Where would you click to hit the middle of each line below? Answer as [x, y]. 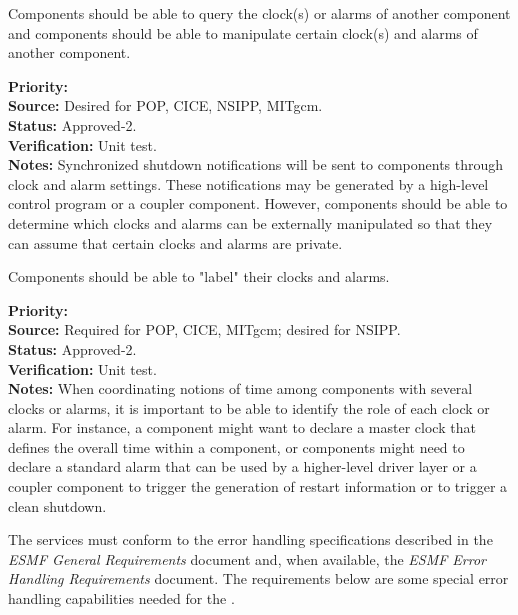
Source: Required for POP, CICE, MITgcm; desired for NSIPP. [204, 329]
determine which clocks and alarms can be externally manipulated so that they [250, 222]
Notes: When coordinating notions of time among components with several [240, 388]
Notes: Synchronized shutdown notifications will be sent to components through [256, 164]
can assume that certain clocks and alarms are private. [175, 242]
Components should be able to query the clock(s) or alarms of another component [259, 13]
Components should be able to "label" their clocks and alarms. [199, 276]
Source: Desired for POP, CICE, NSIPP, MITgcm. [165, 105]
